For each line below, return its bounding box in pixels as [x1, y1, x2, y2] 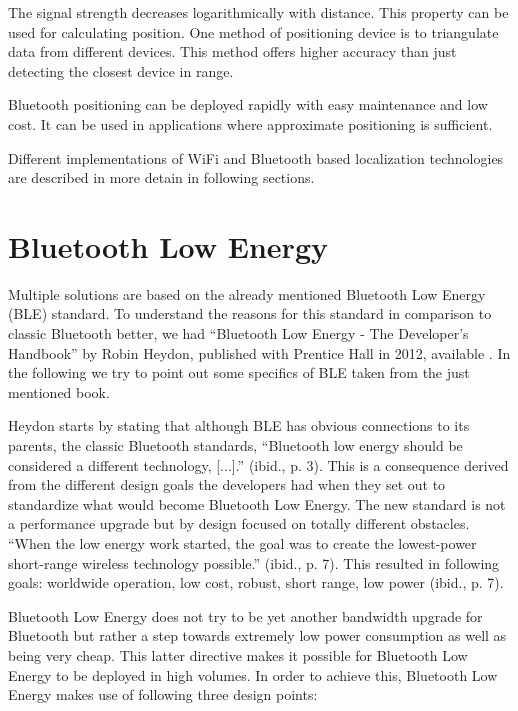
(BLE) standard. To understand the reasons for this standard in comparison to [8, 303, 492, 324]
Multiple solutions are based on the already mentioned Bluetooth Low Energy [8, 283, 486, 304]
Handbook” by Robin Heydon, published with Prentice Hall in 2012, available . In [8, 342, 511, 363]
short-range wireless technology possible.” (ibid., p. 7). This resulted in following [8, 552, 500, 573]
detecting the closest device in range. [8, 60, 234, 81]
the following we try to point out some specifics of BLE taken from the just [8, 362, 470, 383]
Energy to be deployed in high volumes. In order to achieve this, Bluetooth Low [8, 664, 498, 685]
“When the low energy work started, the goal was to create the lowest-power [8, 533, 477, 553]
